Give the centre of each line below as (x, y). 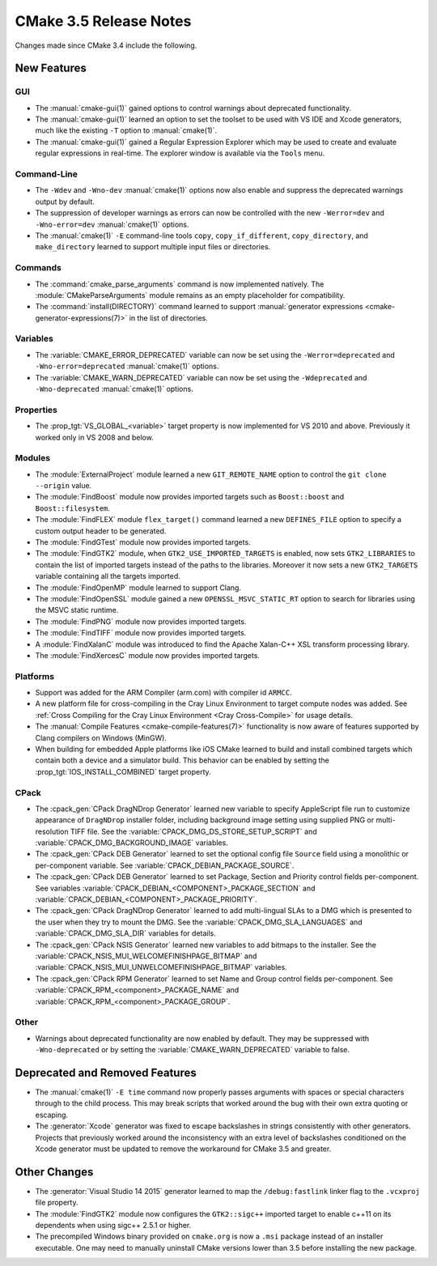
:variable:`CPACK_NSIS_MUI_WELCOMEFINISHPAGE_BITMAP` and (146, 956)
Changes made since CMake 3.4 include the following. (106, 45)
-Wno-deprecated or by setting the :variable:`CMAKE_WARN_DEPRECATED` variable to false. (193, 1050)
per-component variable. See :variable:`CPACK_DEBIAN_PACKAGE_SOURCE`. (165, 865)
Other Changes (54, 1172)
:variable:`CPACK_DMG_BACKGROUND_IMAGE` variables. (132, 843)
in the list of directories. (168, 318)
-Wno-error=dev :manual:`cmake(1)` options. (112, 224)
